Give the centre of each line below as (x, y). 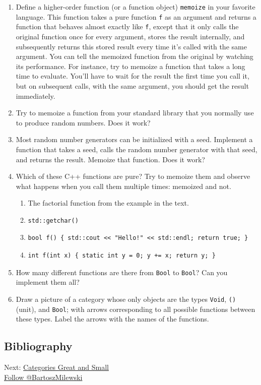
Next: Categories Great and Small (56, 367)
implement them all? (48, 282)
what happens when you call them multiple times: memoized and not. (123, 186)
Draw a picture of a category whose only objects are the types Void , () (126, 299)
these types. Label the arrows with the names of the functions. (112, 319)
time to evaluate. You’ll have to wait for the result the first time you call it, (133, 76)
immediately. (36, 95)
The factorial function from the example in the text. (108, 203)
